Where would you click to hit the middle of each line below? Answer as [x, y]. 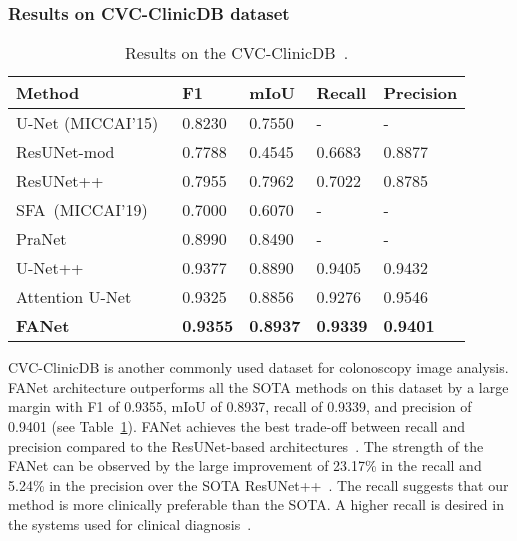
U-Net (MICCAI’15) [87, 123]
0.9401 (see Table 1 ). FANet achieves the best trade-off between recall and [236, 426]
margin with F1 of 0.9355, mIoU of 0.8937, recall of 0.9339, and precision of [240, 406]
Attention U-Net [74, 297]
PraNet [41, 239]
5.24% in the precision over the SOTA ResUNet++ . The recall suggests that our [258, 484]
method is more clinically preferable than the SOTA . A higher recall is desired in [256, 504]
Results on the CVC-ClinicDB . [237, 53]
